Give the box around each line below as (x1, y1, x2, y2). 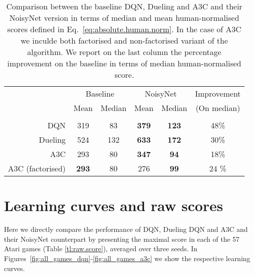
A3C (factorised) (8, 163, 66, 174)
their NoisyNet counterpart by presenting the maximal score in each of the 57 (4, 233, 240, 244)
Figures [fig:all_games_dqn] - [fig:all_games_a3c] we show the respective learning (4, 253, 251, 263)
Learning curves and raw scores (4, 195, 223, 216)
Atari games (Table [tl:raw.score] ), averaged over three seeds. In (4, 243, 198, 254)
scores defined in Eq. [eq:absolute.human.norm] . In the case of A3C (7, 23, 242, 35)
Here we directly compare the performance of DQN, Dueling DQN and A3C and (4, 224, 248, 234)
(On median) (196, 102, 240, 113)
